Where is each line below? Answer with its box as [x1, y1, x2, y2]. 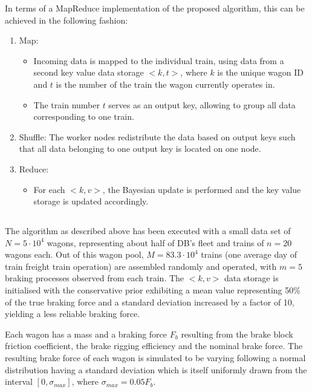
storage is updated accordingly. [33, 195, 149, 207]
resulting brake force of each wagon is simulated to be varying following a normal [5, 351, 306, 364]
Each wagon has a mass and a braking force [5, 327, 167, 340]
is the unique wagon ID [217, 66, 304, 79]
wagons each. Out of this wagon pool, [5, 248, 144, 261]
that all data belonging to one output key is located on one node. [19, 142, 261, 155]
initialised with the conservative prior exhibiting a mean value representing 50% [5, 284, 301, 296]
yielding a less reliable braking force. [5, 307, 140, 320]
